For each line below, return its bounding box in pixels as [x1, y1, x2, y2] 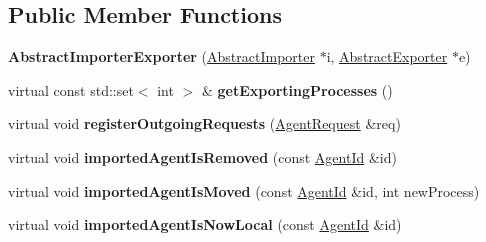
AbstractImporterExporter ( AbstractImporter [8, 46, 315, 67]
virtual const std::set [8, 79, 134, 100]
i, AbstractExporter [326, 46, 448, 67]
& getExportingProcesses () [201, 79, 393, 100]
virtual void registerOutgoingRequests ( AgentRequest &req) [8, 113, 401, 134]
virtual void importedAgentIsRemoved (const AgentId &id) [8, 146, 397, 167]
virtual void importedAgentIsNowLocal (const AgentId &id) [8, 214, 402, 235]
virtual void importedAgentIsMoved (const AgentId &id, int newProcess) [8, 180, 480, 201]
